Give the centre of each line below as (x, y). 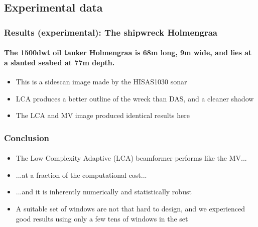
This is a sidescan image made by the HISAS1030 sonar (101, 82)
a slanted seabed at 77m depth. (59, 62)
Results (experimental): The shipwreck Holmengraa (111, 32)
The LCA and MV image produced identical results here (103, 115)
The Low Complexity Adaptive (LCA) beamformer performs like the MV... (131, 158)
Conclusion (27, 137)
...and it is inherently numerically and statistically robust (104, 192)
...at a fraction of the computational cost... (81, 175)
